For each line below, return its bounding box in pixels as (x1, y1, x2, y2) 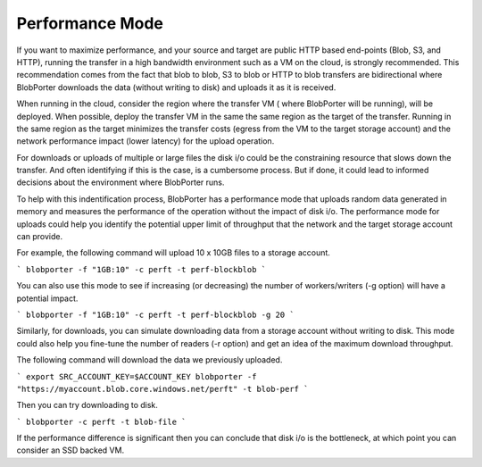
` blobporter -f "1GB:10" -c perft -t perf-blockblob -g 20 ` (16, 309, 295, 320)
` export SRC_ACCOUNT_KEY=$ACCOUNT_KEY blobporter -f (16, 371, 257, 381)
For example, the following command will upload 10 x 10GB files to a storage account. (16, 247, 330, 258)
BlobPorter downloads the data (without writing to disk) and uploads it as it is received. (16, 81, 337, 93)
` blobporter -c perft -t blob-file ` (16, 416, 187, 427)
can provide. (16, 231, 62, 242)
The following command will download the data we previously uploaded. (16, 354, 283, 365)
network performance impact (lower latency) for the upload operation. (16, 136, 275, 146)
